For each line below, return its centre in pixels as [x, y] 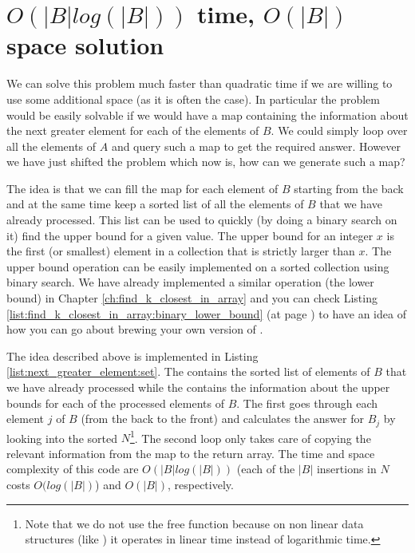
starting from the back [349, 188]
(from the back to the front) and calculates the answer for [222, 419]
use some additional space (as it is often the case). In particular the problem [193, 99]
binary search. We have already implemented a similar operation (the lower [190, 282]
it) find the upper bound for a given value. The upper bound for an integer [190, 235]
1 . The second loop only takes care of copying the [250, 436]
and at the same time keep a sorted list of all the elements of [155, 204]
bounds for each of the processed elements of [115, 403]
